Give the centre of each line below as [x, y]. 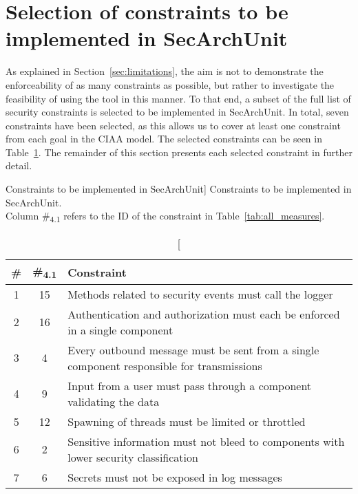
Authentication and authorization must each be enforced [204, 314]
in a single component [120, 330]
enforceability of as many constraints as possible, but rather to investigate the [170, 84]
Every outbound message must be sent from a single [193, 350]
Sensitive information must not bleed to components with [206, 441]
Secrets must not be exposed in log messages [175, 477]
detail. [19, 165]
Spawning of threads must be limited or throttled [187, 421]
